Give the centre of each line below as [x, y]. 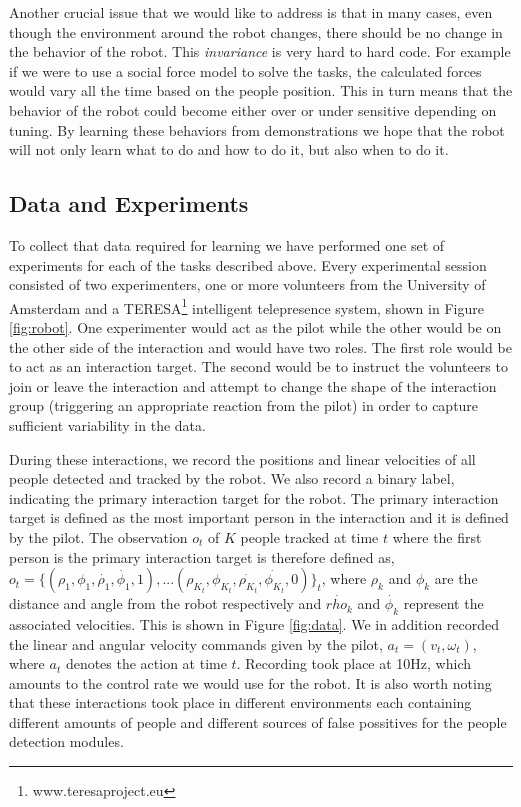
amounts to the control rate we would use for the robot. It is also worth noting [250, 682]
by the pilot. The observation [98, 536]
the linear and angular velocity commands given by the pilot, [196, 643]
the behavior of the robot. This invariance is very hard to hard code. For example [260, 51]
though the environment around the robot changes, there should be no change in [256, 31]
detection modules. [66, 741]
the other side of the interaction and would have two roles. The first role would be [260, 346]
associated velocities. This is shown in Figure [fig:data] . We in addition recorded [254, 623]
